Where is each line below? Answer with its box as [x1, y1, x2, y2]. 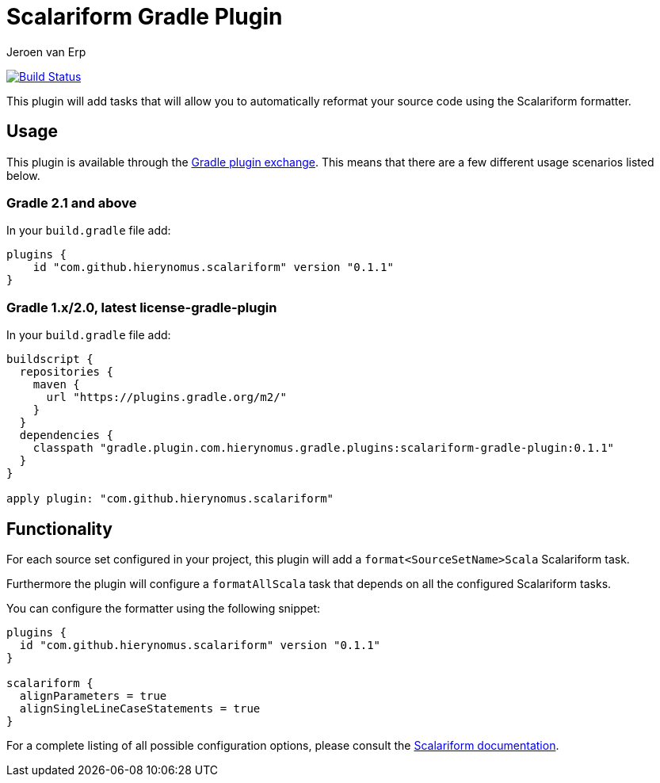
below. [6, 168, 40, 182]
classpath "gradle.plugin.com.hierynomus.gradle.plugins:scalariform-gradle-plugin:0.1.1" [32, 441, 615, 455]
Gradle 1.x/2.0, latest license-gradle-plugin [6, 299, 277, 315]
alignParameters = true [19, 689, 167, 702]
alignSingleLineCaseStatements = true [19, 701, 261, 715]
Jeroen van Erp [6, 44, 86, 59]
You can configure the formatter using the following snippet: [6, 601, 321, 615]
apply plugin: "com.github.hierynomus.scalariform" [6, 492, 334, 506]
